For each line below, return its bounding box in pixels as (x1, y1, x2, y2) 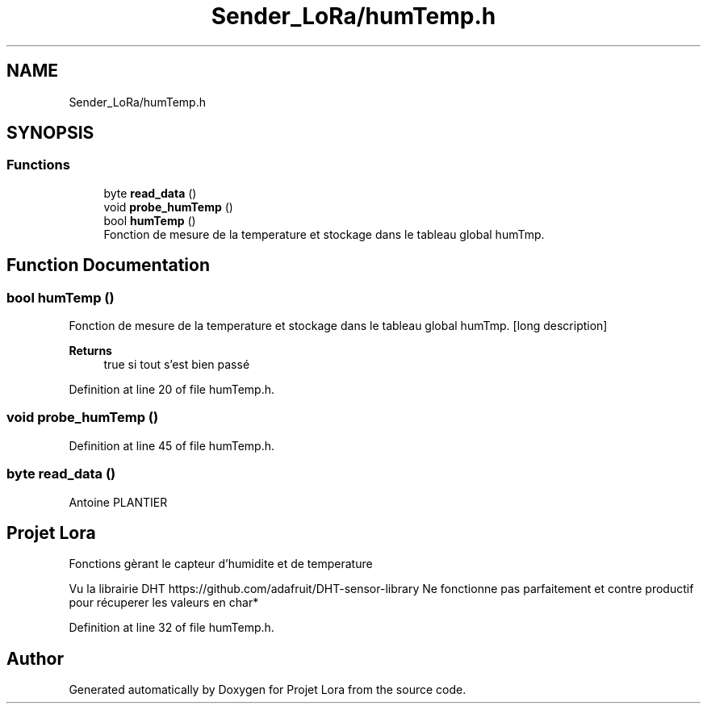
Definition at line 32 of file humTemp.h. (69, 620, 274, 635)
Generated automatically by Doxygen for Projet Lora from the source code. (69, 683, 466, 697)
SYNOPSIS (6, 123, 94, 144)
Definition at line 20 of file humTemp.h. (69, 382, 275, 397)
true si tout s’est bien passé (103, 357, 250, 372)
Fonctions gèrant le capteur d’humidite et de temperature (69, 557, 373, 571)
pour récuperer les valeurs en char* (69, 595, 259, 610)
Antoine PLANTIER (69, 495, 168, 509)
